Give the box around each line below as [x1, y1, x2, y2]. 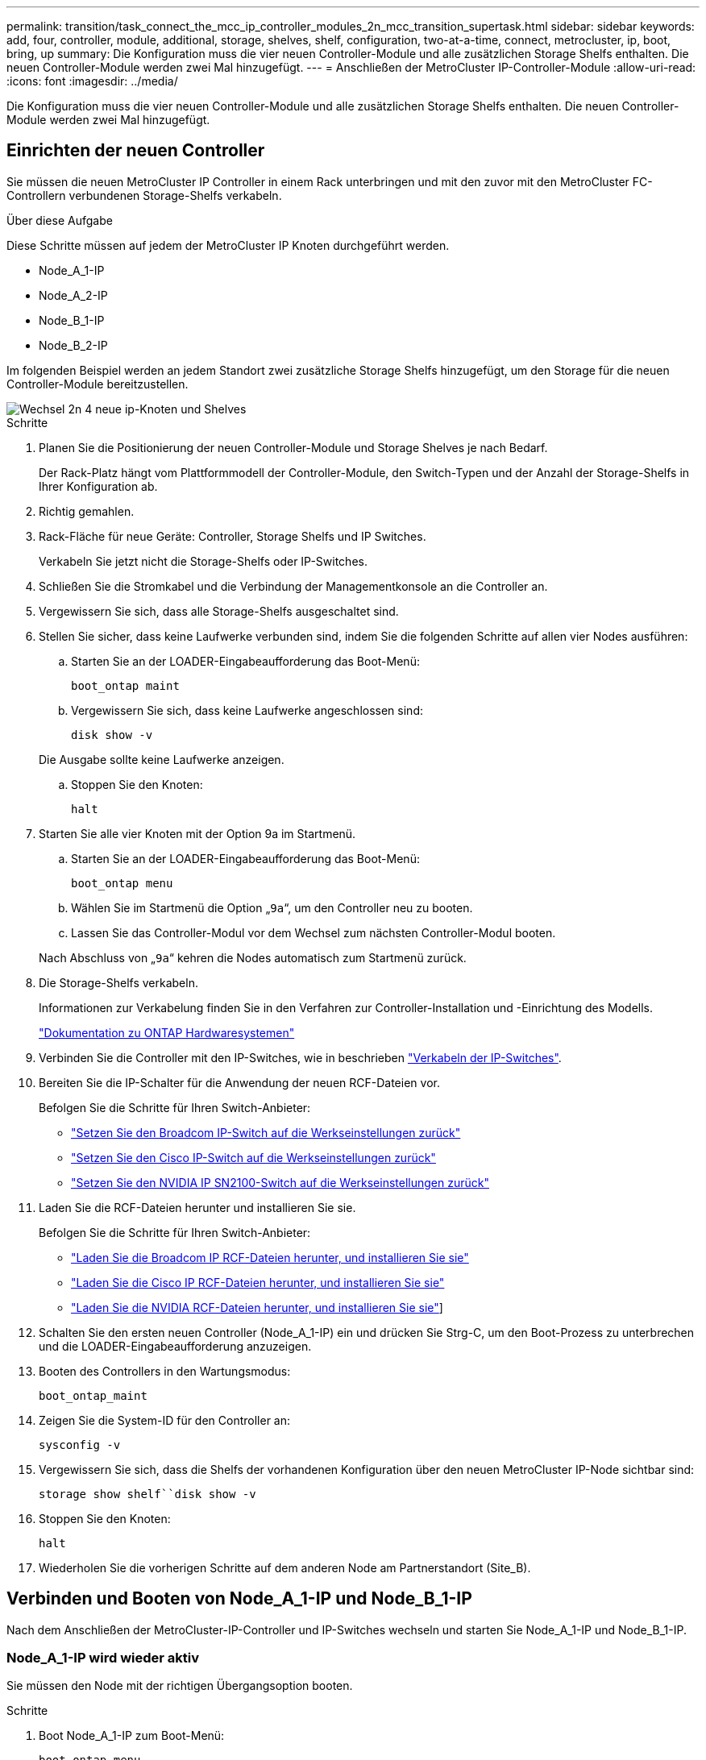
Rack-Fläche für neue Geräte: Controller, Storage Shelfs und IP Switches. [39, 529, 426, 543]
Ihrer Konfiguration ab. [39, 479, 158, 493]
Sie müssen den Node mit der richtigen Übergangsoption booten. [6, 1679, 353, 1693]
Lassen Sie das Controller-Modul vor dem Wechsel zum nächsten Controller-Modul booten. [71, 925, 556, 940]
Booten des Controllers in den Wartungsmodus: [39, 1364, 291, 1378]
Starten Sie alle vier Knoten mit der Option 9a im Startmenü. [39, 826, 356, 841]
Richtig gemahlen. [39, 504, 135, 518]
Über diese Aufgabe [6, 213, 113, 227]
